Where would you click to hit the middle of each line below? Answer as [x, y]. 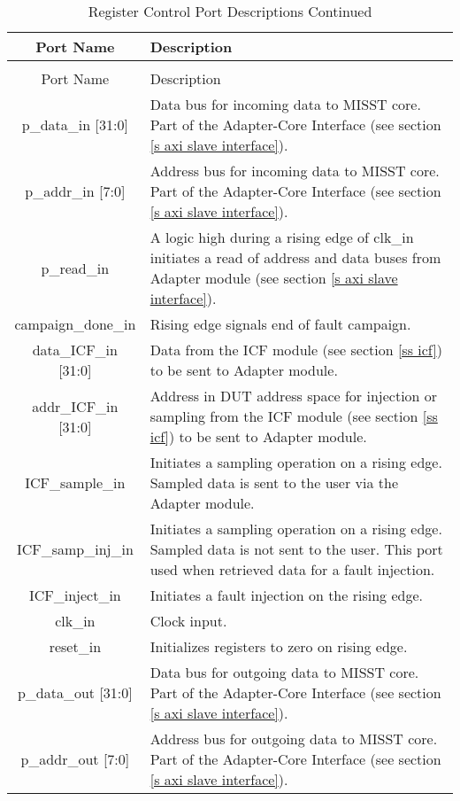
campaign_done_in [75, 324]
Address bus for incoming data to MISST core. [295, 171]
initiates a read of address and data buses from [295, 257]
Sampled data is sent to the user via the [274, 482]
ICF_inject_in [75, 595]
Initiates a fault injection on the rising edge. [286, 595]
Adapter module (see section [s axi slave [274, 278]
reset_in [75, 646]
